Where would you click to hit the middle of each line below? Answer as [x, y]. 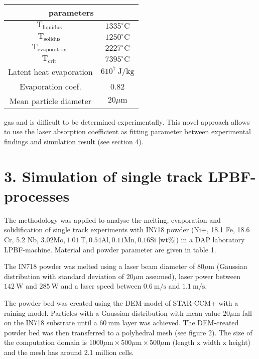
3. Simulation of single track [103, 176]
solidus [52, 39]
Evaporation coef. [50, 86]
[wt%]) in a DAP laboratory [202, 240]
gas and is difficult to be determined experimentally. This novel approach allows [127, 121]
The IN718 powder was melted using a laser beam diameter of [100, 266]
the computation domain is [45, 342]
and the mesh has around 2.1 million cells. [69, 352]
